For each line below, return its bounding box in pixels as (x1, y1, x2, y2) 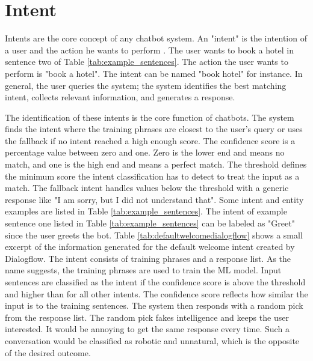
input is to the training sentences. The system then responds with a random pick (5, 299, 303, 312)
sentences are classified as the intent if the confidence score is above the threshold (5, 276, 306, 288)
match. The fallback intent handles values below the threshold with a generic (5, 181, 289, 194)
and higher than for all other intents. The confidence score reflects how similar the (5, 287, 308, 300)
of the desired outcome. (5, 346, 91, 359)
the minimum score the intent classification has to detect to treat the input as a (5, 169, 300, 182)
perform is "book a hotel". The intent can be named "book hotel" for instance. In (5, 67, 303, 79)
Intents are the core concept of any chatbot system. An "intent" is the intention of (5, 32, 307, 44)
